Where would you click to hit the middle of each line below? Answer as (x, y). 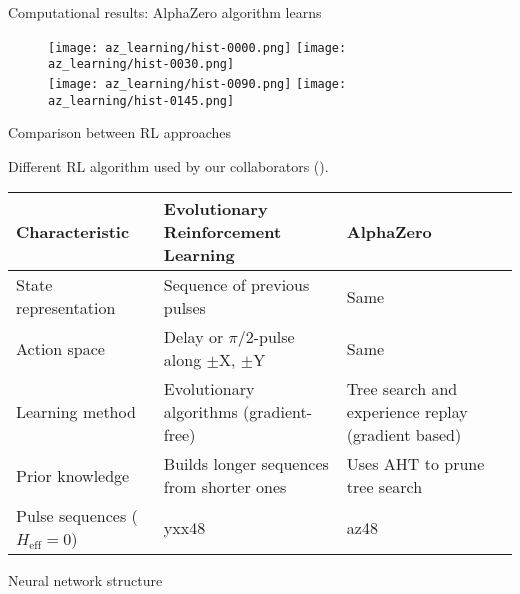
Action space (60, 348)
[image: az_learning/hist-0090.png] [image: (197, 83)
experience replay (407, 412)
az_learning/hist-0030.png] (141, 64)
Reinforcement (222, 232)
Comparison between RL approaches (120, 132)
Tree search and (402, 389)
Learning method (76, 412)
